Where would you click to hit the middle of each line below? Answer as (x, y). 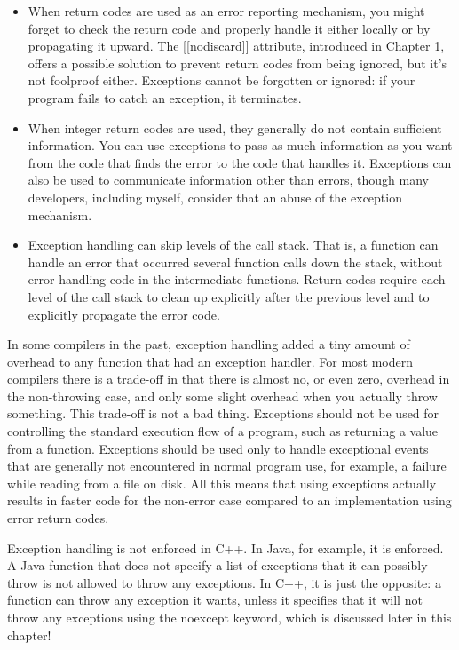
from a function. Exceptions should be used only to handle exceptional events (218, 448)
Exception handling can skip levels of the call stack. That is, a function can (233, 245)
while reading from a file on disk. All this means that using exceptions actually (222, 483)
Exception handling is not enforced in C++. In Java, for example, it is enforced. (226, 547)
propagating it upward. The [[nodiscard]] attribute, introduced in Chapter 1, (236, 46)
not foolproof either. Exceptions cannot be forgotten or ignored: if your (222, 80)
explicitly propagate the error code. (124, 314)
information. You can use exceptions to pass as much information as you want (240, 145)
